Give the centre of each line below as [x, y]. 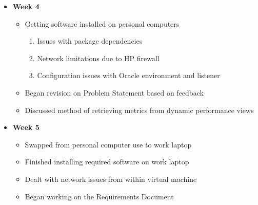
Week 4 [26, 6]
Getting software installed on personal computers [102, 23]
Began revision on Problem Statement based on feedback [114, 92]
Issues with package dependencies [90, 41]
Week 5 [26, 127]
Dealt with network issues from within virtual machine [111, 179]
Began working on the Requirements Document [99, 196]
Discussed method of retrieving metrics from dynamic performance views [139, 110]
